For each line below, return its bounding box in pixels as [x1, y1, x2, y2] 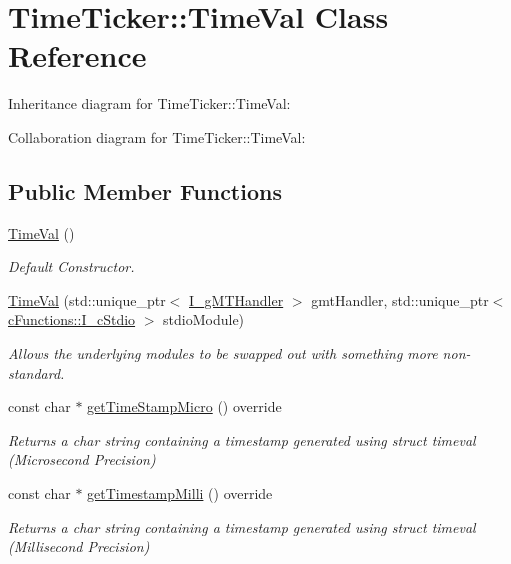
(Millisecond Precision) [8, 536, 150, 557]
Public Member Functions [8, 175, 282, 206]
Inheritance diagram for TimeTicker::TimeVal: [8, 93, 291, 114]
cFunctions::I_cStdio [8, 309, 136, 330]
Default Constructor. [8, 256, 135, 277]
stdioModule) [163, 309, 245, 330]
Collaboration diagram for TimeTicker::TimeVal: [8, 126, 306, 147]
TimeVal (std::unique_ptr [8, 289, 166, 310]
